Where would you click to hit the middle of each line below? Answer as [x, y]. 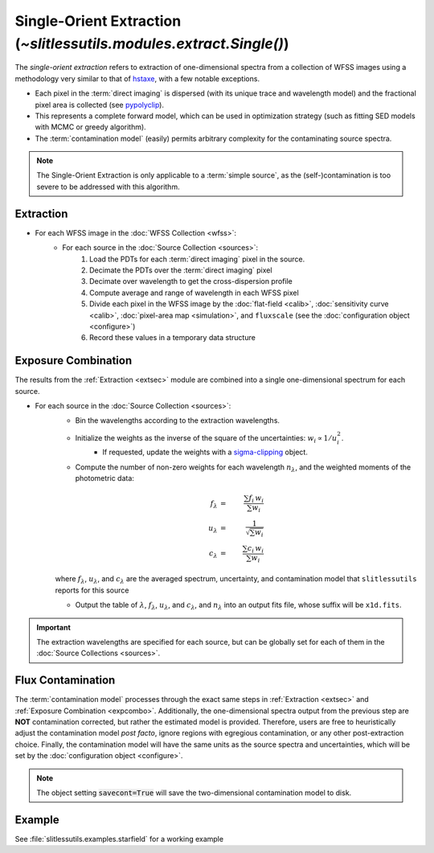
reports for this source [92, 590]
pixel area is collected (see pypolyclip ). [100, 105]
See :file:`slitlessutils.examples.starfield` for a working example [119, 839]
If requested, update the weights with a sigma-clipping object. [205, 452]
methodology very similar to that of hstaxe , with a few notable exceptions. [137, 78]
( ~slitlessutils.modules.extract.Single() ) [152, 43]
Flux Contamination [65, 681]
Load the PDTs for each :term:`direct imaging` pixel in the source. [197, 259]
